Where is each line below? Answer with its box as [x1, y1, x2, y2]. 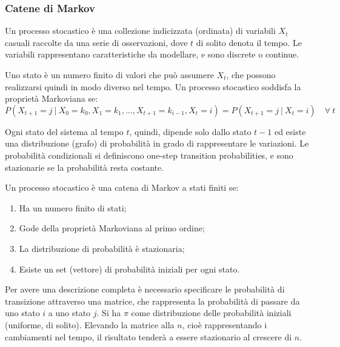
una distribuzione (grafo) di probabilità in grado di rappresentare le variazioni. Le [5, 137, 309, 150]
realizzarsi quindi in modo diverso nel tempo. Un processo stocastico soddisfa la [5, 80, 301, 93]
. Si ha [96, 306, 121, 319]
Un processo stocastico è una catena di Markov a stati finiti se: [5, 181, 239, 194]
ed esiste [274, 125, 306, 137]
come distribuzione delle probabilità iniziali [131, 306, 292, 319]
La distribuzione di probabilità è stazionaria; [19, 242, 185, 254]
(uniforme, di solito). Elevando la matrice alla [5, 318, 175, 331]
